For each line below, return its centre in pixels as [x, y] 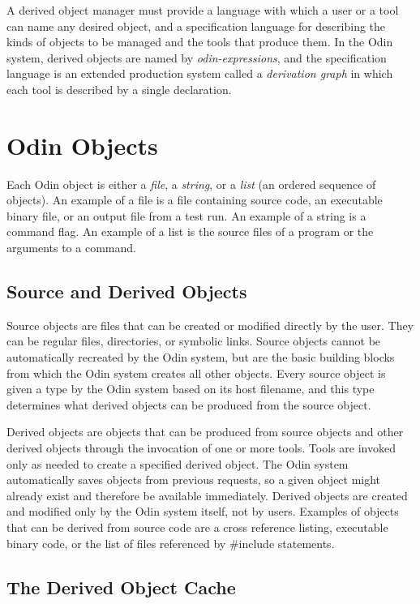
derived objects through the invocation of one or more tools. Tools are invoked [201, 448]
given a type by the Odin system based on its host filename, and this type [191, 389]
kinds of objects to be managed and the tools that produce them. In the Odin [200, 42]
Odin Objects [82, 145]
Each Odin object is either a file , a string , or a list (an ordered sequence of [191, 184]
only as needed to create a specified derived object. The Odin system [178, 463]
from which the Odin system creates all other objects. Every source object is [196, 373]
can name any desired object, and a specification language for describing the [196, 26]
